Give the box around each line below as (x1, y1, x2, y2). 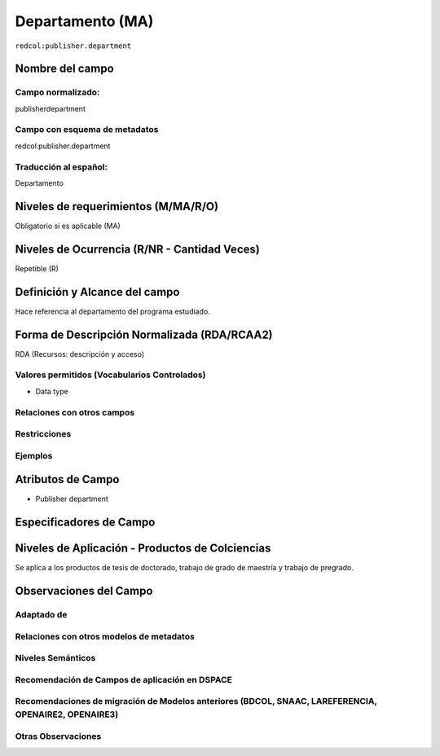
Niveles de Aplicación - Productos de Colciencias (15, 542, 271, 556)
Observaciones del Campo (15, 584, 153, 598)
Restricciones (15, 429, 72, 440)
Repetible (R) (15, 263, 59, 273)
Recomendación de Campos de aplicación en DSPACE (15, 674, 232, 685)
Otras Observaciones (15, 731, 102, 742)
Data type (35, 386, 68, 396)
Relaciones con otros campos (15, 407, 135, 418)
